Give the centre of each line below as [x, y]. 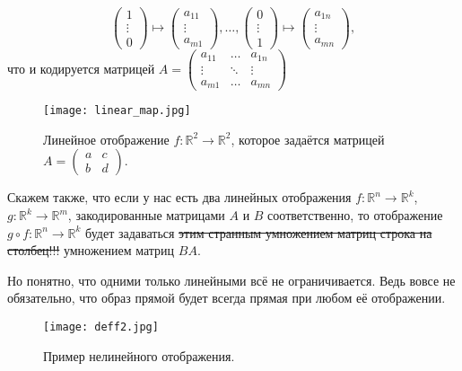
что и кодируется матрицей [81, 68]
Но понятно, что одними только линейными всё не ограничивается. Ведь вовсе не [231, 280]
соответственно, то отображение [355, 215]
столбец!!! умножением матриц [91, 250]
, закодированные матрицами [146, 215]
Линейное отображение [106, 139]
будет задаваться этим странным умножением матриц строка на [259, 232]
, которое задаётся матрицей [308, 139]
